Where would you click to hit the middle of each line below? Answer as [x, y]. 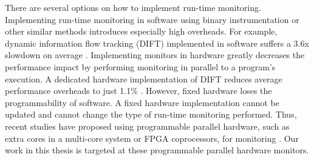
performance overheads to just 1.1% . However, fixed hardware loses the [138, 91]
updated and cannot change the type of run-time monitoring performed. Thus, [151, 114]
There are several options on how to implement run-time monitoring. [133, 7]
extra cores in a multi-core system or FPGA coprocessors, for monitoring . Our [152, 138]
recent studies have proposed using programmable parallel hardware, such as [147, 126]
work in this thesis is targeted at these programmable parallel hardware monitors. [157, 150]
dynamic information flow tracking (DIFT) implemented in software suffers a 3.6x [157, 43]
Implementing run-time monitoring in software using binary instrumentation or [152, 19]
